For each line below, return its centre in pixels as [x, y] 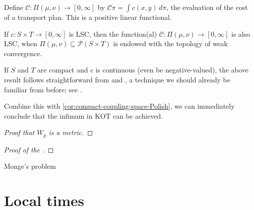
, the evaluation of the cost [207, 7]
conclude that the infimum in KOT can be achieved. [84, 115]
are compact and [63, 70]
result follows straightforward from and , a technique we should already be [117, 79]
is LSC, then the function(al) [113, 34]
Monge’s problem [30, 166]
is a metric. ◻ [71, 132]
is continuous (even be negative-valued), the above [172, 70]
